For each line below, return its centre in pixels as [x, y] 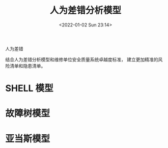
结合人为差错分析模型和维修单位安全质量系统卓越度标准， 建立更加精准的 [82, 60]
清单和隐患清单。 [27, 66]
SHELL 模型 [29, 88]
